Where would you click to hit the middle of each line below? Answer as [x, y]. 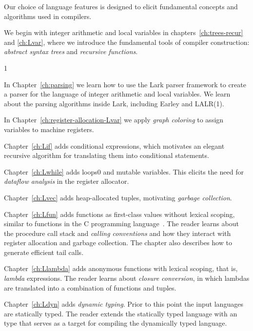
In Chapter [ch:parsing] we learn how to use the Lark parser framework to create [125, 84]
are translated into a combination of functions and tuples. [90, 287]
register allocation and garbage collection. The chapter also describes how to [118, 243]
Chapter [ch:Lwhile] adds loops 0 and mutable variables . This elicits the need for [124, 171]
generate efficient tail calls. [44, 252]
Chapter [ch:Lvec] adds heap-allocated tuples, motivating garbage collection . [118, 197]
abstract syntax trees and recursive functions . [71, 51]
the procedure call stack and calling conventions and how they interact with [117, 233]
